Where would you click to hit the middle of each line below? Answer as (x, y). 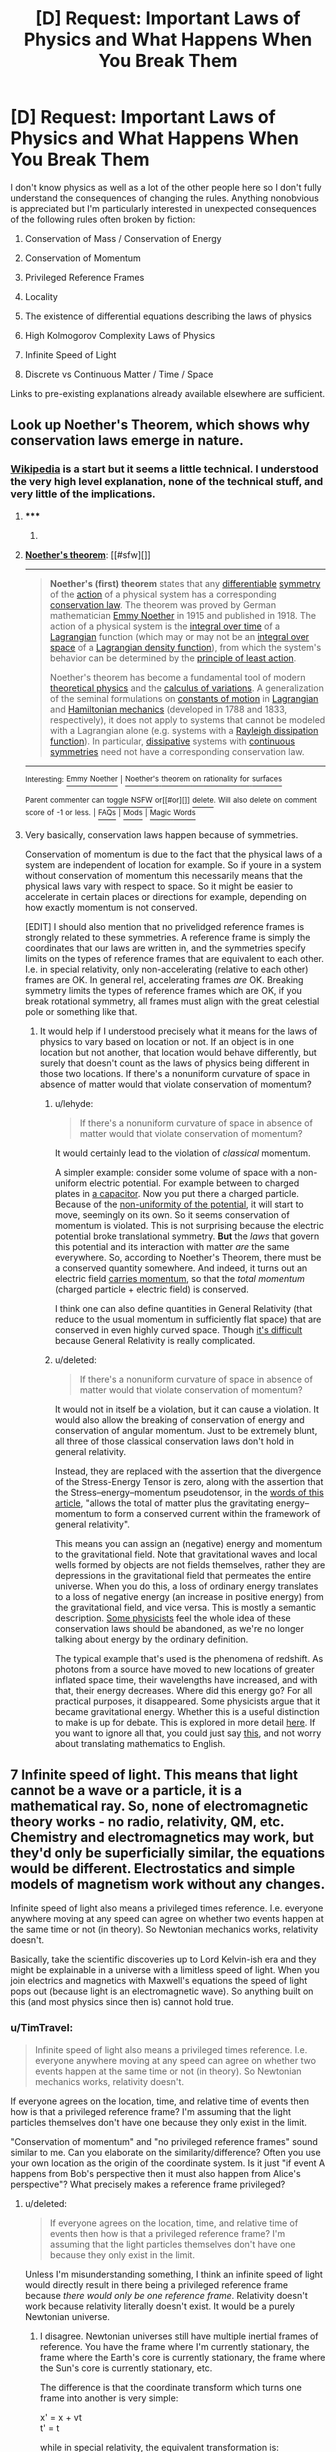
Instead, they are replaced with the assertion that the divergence (188, 1471)
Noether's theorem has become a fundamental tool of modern (178, 677)
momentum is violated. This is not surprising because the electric (189, 1225)
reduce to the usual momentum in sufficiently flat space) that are (188, 1319)
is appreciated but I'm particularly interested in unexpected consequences (163, 208)
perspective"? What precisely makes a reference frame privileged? (148, 2184)
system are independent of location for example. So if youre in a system (173, 864)
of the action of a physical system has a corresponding (163, 594)
